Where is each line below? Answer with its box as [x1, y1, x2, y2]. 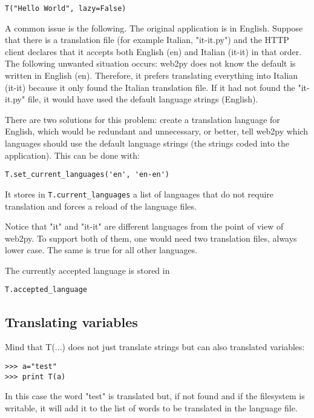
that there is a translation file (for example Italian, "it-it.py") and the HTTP [5, 33, 289, 46]
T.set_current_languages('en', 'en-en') [5, 170, 170, 179]
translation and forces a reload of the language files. [5, 199, 197, 212]
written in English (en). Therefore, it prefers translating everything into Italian [5, 69, 298, 82]
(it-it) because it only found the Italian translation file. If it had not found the [5, 81, 295, 93]
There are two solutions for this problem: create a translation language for [5, 113, 280, 125]
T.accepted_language [5, 285, 88, 294]
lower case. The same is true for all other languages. [5, 244, 198, 256]
